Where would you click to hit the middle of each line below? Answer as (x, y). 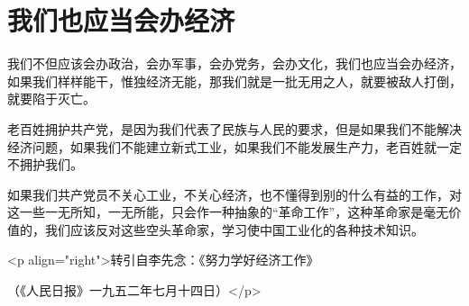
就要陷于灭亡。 (51, 99)
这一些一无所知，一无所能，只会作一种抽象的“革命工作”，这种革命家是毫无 (228, 212)
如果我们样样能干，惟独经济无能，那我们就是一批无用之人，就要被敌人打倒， (234, 81)
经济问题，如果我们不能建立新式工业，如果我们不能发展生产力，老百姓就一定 (234, 146)
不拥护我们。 (45, 164)
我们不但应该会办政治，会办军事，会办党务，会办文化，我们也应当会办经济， (234, 63)
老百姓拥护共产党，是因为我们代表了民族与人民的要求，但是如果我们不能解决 (234, 128)
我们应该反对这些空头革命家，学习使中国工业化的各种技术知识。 (234, 229)
